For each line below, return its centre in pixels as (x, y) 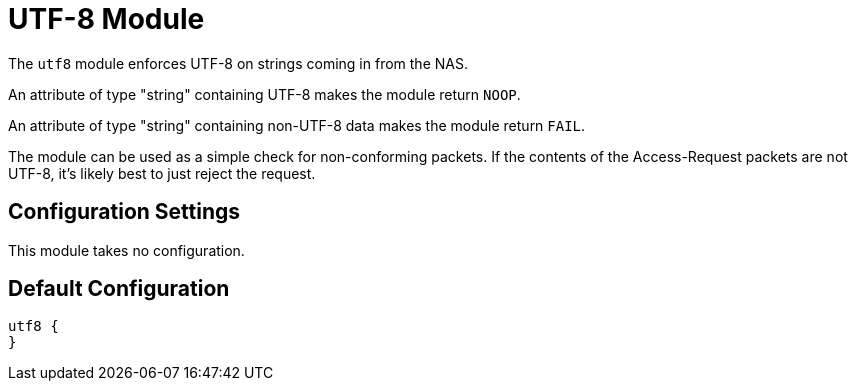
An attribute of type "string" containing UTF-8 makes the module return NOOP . (264, 94)
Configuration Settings (124, 212)
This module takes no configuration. (126, 250)
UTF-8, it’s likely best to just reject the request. (162, 173)
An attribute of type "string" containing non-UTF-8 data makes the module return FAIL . (297, 125)
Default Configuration (119, 289)
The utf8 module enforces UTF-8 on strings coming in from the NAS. (238, 63)
